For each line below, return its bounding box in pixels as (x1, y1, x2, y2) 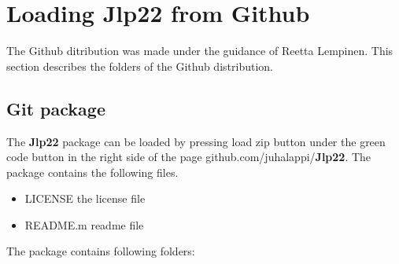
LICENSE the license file (24, 190, 146, 207)
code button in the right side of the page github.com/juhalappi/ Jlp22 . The (6, 148, 371, 165)
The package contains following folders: (6, 243, 195, 259)
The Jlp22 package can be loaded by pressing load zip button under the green (6, 133, 386, 149)
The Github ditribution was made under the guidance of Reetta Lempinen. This (6, 42, 393, 59)
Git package (6, 96, 105, 120)
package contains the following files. (6, 163, 179, 180)
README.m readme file (24, 216, 144, 233)
